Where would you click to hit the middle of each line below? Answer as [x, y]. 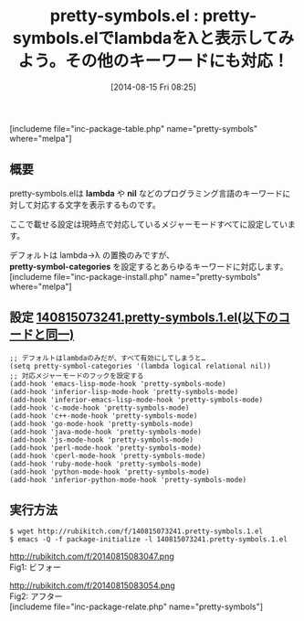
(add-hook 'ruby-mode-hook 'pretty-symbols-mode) [106, 464]
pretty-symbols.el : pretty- [153, 16]
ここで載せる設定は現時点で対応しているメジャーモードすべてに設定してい [148, 224]
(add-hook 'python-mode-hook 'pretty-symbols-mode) [110, 472]
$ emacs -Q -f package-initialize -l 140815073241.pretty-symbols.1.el [148, 540]
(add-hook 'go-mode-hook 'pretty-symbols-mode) [102, 423]
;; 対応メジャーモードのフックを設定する [77, 376]
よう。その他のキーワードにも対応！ [153, 61]
